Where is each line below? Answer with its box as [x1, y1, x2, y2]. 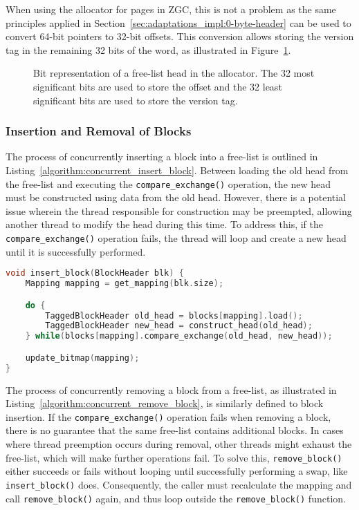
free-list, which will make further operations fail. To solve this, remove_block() [6, 450, 342, 464]
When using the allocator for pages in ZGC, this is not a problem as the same [6, 2, 336, 16]
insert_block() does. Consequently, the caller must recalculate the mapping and [6, 477, 352, 491]
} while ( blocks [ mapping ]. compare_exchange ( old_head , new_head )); [25, 331, 333, 341]
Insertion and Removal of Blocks [6, 122, 192, 140]
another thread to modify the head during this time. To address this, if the [6, 217, 324, 232]
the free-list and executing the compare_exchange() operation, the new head [6, 176, 331, 191]
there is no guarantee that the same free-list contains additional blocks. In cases [6, 423, 344, 437]
